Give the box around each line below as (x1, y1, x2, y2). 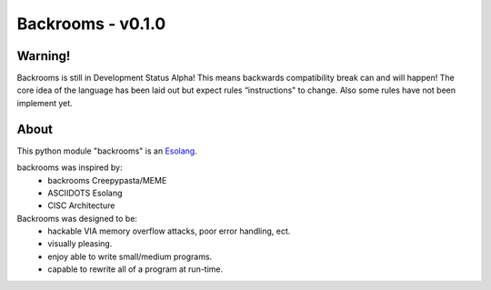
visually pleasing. (47, 238, 113, 249)
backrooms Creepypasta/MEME (47, 175, 167, 185)
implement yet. (16, 97, 73, 108)
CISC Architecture (47, 200, 115, 211)
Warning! (16, 48, 71, 64)
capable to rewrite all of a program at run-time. (47, 264, 224, 275)
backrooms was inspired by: (16, 162, 123, 173)
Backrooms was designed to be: (16, 213, 138, 224)
